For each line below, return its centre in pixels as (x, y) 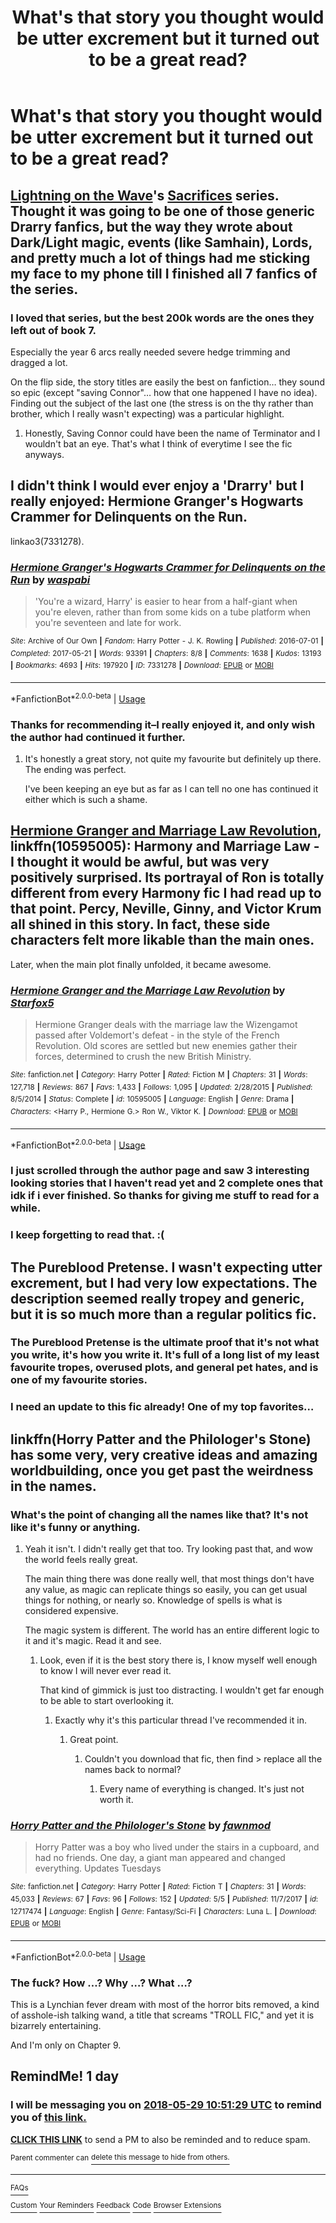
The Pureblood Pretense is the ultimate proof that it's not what (165, 1343)
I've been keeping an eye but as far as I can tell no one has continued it (171, 788)
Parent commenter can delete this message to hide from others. (120, 2157)
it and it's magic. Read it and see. (93, 1641)
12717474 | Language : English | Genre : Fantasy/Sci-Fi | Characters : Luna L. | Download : (163, 1911)
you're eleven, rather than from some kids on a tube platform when (173, 612)
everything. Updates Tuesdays (98, 1868)
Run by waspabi (50, 579)
